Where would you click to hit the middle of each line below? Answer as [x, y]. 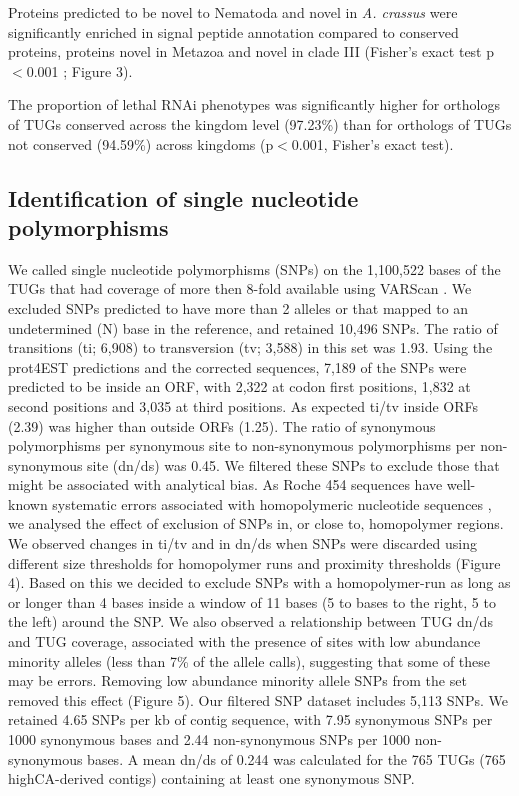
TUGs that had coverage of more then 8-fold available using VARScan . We [240, 288]
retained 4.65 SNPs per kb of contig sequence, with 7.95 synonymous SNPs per [250, 719]
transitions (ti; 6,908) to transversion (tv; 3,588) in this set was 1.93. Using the [250, 347]
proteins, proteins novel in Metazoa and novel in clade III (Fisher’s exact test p [251, 51]
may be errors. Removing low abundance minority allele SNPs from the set [237, 680]
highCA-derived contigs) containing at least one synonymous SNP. [211, 778]
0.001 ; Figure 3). [79, 70]
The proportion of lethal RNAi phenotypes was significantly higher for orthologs [254, 104]
